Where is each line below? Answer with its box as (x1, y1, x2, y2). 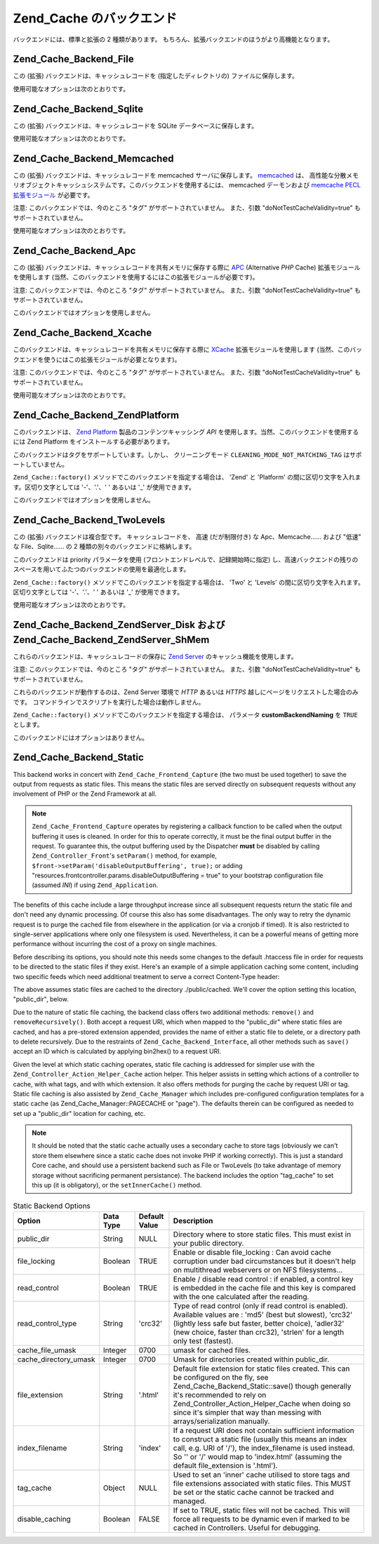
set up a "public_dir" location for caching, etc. (13, 1109, 146, 1117)
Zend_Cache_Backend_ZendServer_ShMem (13, 634, 210, 646)
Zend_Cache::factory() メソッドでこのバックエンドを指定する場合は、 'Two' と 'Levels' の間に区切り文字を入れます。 (13, 578, 364, 586)
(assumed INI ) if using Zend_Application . (32, 881, 159, 889)
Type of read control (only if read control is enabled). (173, 1300, 348, 1310)
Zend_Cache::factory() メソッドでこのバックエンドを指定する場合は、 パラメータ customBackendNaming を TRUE (13, 710, 358, 719)
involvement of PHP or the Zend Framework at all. (13, 790, 157, 798)
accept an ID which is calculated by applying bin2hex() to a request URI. (13, 1047, 222, 1056)
